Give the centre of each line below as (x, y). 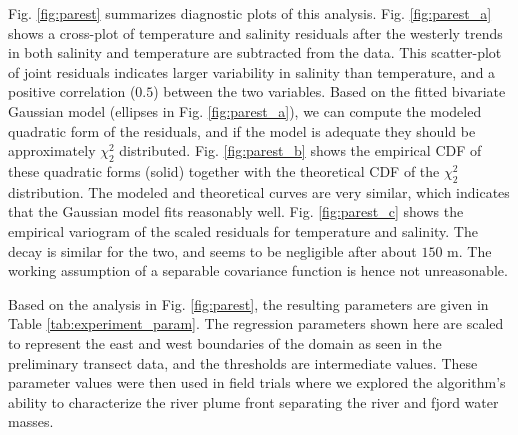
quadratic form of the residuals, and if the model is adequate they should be (242, 130)
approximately (52, 150)
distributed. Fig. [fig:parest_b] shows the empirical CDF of (300, 150)
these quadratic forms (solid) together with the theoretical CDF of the (224, 170)
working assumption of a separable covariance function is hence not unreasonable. (258, 270)
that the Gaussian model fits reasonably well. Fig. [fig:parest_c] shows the (236, 211)
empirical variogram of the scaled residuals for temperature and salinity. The (243, 230)
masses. (31, 421)
